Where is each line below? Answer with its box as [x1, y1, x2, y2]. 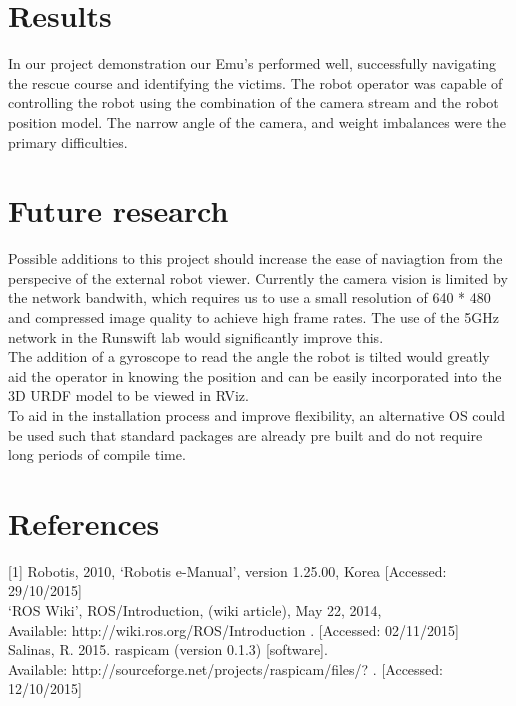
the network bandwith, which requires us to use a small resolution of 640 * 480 [8, 287, 491, 308]
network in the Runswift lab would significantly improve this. [8, 326, 384, 347]
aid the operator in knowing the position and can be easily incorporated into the [8, 365, 502, 386]
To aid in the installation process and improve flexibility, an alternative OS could [8, 404, 506, 425]
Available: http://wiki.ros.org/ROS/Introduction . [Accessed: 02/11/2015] [8, 619, 459, 640]
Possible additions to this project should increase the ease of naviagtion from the [8, 248, 503, 269]
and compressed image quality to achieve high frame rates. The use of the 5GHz [8, 307, 499, 327]
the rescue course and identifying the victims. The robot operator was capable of [8, 72, 503, 93]
